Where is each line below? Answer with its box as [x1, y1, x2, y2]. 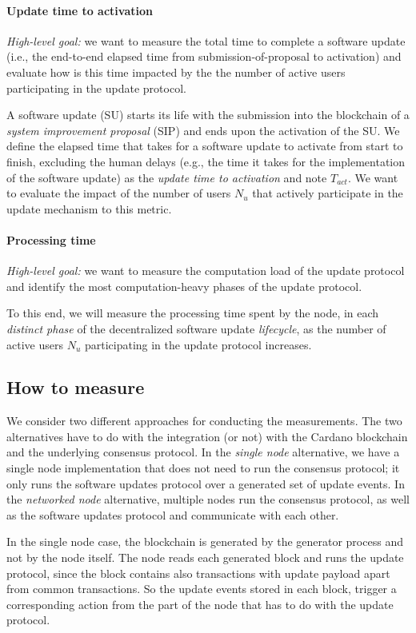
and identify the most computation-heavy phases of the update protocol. [6, 277, 362, 294]
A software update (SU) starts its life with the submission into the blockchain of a [6, 106, 410, 123]
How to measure [6, 375, 145, 400]
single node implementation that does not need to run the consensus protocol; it [6, 460, 400, 476]
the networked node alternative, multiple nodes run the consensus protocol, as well [6, 491, 410, 508]
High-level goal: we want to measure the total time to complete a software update [6, 32, 406, 49]
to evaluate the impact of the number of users [6, 185, 231, 201]
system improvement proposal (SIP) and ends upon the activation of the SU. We [6, 121, 400, 138]
